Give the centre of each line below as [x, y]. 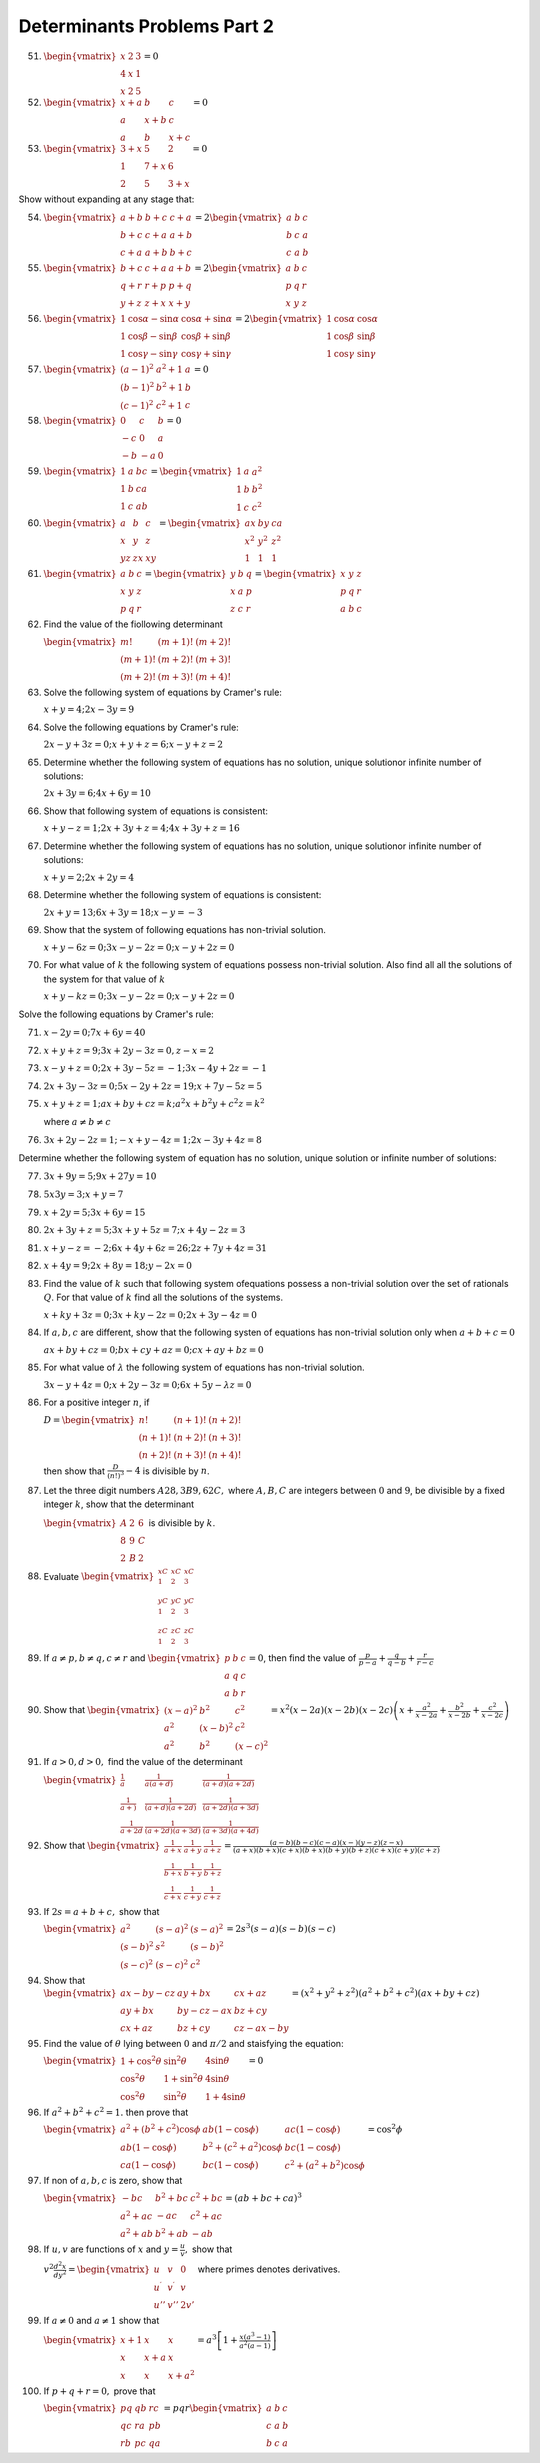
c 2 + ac [206, 2215]
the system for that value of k [104, 979]
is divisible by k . [182, 1522]
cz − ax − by [261, 2028]
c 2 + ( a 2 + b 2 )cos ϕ [324, 2164]
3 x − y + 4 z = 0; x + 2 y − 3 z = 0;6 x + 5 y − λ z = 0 [147, 1384]
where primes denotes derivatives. [269, 2269]
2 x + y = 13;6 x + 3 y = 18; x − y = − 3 [123, 912]
